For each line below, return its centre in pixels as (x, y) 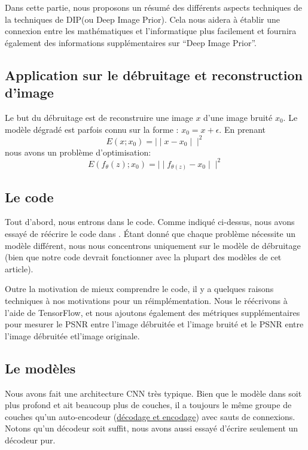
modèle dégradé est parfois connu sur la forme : (92, 129)
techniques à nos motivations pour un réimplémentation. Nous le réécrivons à (146, 301)
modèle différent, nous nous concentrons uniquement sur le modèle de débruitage (153, 245)
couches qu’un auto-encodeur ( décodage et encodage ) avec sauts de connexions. (150, 416)
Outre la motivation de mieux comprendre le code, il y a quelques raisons (139, 289)
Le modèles (40, 368)
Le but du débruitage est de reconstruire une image (99, 117)
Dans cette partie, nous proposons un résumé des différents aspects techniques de (153, 7)
